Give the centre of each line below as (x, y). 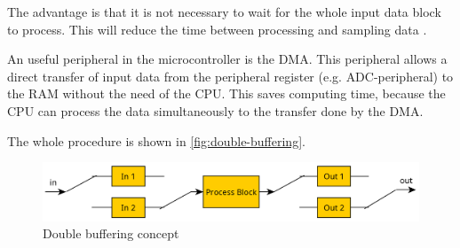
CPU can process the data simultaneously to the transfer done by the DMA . (215, 110)
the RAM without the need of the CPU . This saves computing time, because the (226, 93)
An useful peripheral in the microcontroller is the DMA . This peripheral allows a (227, 59)
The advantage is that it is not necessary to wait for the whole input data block (224, 12)
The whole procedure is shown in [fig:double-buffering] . (156, 140)
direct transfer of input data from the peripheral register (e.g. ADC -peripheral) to (230, 76)
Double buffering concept (111, 233)
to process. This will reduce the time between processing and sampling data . (217, 29)
